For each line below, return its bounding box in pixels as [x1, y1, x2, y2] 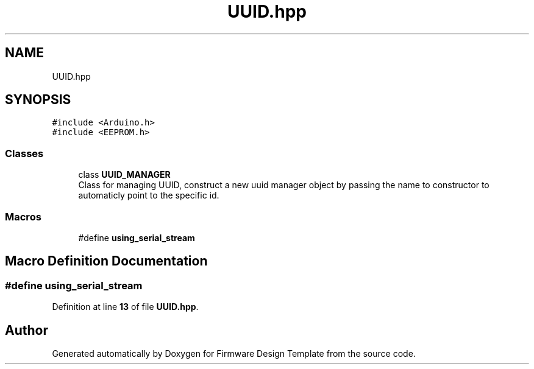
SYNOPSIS [5, 92, 71, 108]
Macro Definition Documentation [5, 253, 208, 269]
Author [5, 322, 48, 338]
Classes [5, 147, 44, 160]
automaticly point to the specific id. [78, 190, 219, 201]
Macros [5, 210, 41, 223]
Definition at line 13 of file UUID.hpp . [52, 301, 199, 312]
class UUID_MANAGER [78, 169, 171, 180]
